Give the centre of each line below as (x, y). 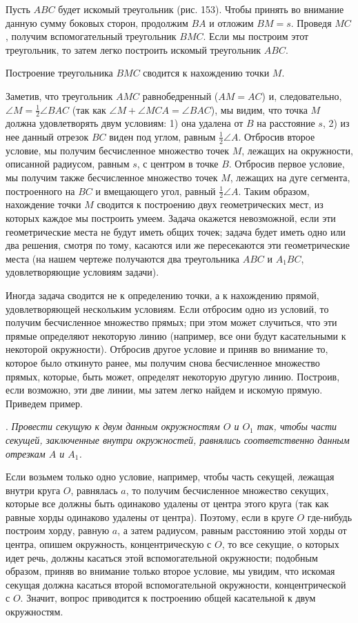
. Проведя (311, 22)
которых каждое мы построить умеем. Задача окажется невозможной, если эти (171, 218)
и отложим (231, 22)
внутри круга (33, 490)
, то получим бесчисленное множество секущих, (227, 490)
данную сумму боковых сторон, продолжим (97, 22)
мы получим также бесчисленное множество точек (112, 177)
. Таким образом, (274, 191)
